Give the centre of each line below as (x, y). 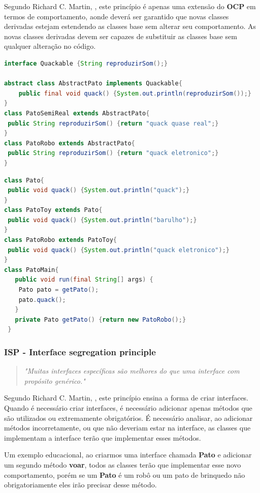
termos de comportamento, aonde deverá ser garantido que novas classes (117, 16)
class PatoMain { (31, 270)
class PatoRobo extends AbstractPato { (70, 143)
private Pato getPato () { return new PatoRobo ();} (101, 319)
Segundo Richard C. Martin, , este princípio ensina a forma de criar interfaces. (126, 398)
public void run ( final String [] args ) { (84, 280)
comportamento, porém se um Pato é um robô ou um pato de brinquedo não (125, 474)
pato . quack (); (42, 300)
